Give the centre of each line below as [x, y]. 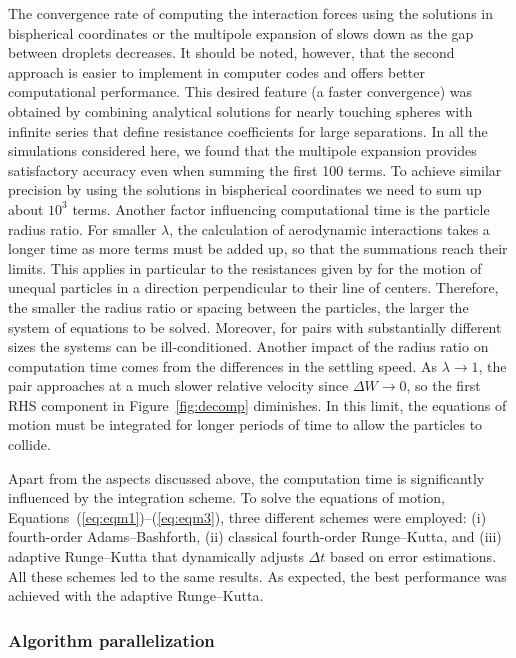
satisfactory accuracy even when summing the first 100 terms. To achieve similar [255, 169]
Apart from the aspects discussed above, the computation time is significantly [246, 477]
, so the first [443, 385]
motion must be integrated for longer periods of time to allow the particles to [245, 424]
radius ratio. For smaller [82, 228]
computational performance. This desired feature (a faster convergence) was [240, 91]
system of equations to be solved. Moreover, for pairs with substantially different [255, 326]
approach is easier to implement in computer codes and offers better [216, 71]
